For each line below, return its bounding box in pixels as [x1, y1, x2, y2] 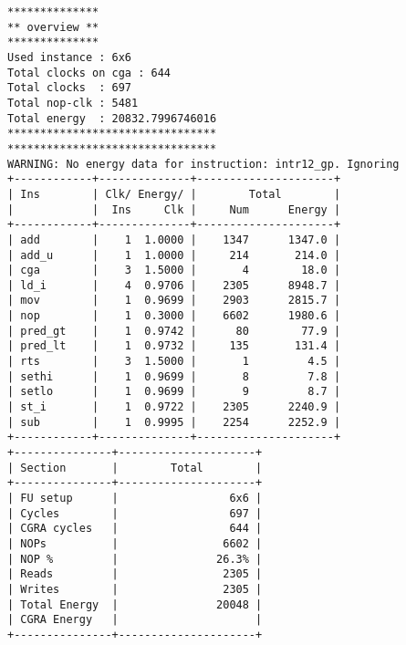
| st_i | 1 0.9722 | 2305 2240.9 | [7, 401, 341, 414]
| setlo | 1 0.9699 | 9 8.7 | [7, 385, 341, 399]
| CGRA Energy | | [7, 613, 263, 627]
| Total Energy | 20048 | [7, 598, 263, 611]
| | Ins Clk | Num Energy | [7, 203, 341, 216]
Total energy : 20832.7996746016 [7, 111, 217, 125]
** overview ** [7, 20, 99, 34]
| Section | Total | [7, 461, 263, 474]
